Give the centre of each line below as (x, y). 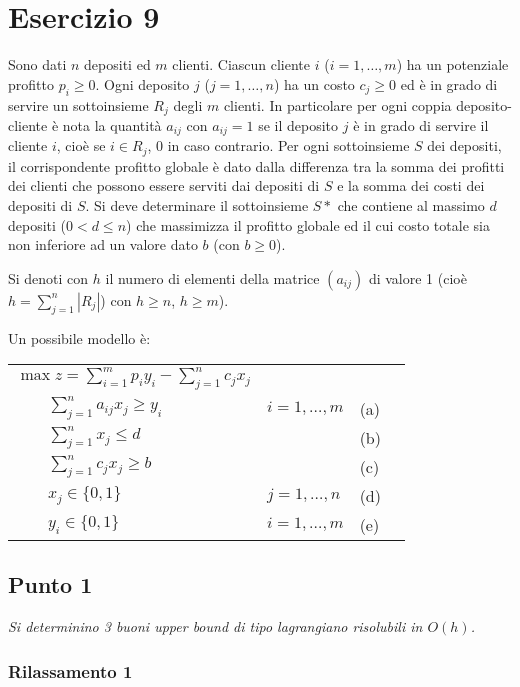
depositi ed (117, 64)
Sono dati (37, 64)
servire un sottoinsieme (78, 104)
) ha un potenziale (452, 64)
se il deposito (298, 124)
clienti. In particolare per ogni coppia (337, 104)
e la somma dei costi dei (411, 185)
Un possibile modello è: (79, 337)
